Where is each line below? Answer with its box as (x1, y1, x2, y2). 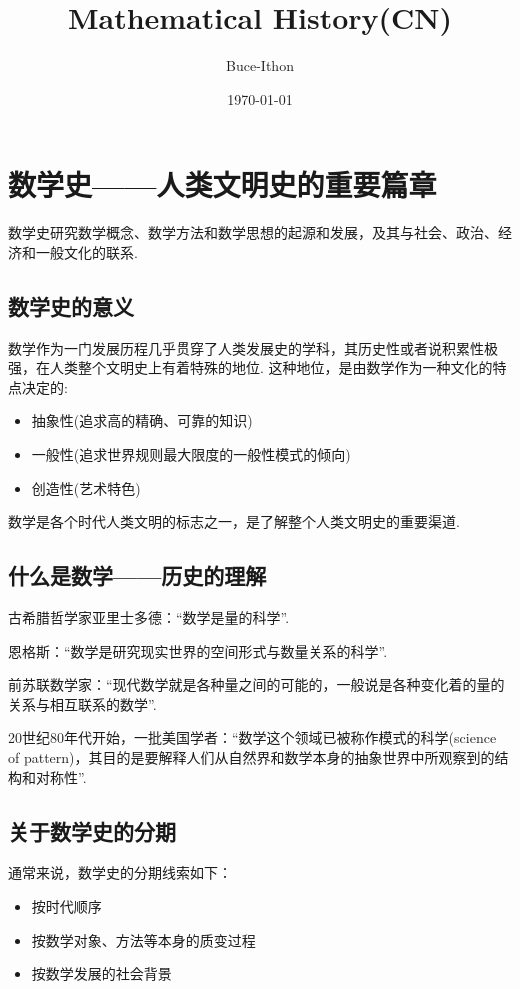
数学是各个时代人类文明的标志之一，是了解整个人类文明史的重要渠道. (8, 511, 460, 532)
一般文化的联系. (35, 241, 138, 262)
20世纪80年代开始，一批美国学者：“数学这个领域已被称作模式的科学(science (8, 727, 497, 748)
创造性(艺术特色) (31, 477, 141, 498)
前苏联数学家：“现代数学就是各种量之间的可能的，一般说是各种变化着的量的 (8, 674, 505, 695)
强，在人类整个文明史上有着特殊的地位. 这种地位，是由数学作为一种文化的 (8, 357, 493, 378)
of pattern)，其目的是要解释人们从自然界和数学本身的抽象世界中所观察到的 (8, 746, 495, 767)
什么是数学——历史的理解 (8, 560, 267, 591)
